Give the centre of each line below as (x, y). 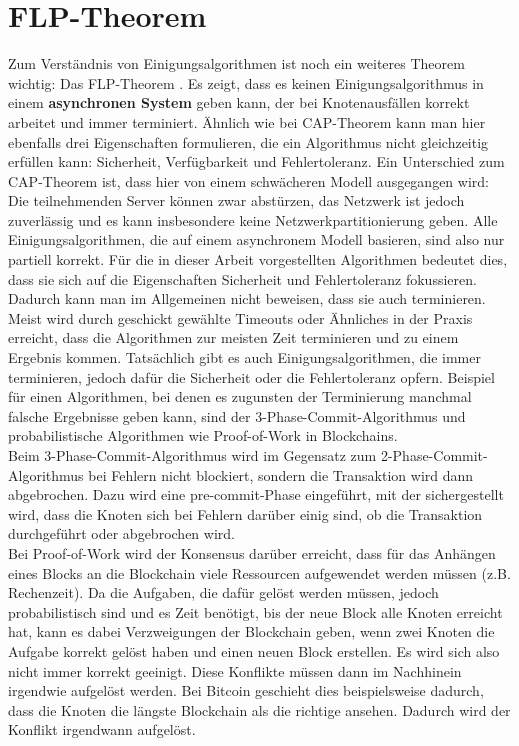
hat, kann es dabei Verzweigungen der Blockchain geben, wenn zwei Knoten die (251, 631)
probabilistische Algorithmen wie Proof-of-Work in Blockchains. (203, 435)
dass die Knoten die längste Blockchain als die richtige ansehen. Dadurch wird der (259, 709)
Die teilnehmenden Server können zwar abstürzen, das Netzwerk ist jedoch (236, 200)
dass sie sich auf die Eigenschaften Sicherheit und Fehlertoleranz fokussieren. (242, 278)
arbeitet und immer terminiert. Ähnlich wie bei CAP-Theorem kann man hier (247, 121)
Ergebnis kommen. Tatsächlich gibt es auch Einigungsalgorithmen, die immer (244, 357)
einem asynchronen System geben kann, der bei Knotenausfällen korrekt (239, 102)
